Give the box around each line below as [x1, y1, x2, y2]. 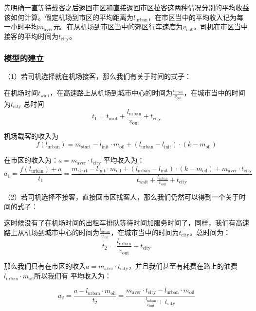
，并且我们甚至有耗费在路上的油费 [128, 260, 238, 271]
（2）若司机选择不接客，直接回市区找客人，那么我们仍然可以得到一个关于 [4, 192, 239, 202]
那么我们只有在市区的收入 [4, 260, 86, 271]
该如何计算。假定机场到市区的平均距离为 [4, 12, 133, 22]
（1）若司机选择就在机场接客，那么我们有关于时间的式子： [4, 71, 191, 81]
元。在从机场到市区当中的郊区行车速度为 [53, 21, 183, 32]
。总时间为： [189, 227, 231, 237]
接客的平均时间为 [4, 31, 58, 41]
